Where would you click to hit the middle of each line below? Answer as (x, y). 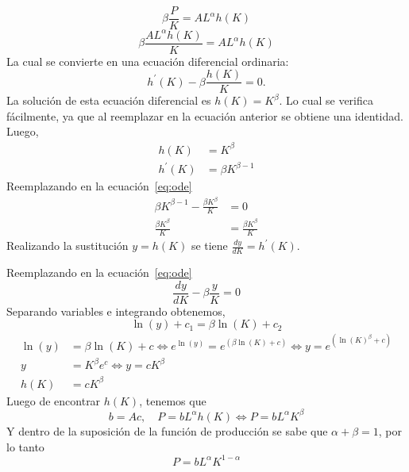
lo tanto (25, 446)
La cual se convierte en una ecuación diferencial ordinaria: (148, 61)
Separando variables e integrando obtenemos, (116, 311)
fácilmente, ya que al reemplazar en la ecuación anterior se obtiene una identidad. (205, 115)
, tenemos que (173, 400)
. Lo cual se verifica (326, 100)
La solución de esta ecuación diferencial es (109, 100)
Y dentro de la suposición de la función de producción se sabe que (167, 430)
